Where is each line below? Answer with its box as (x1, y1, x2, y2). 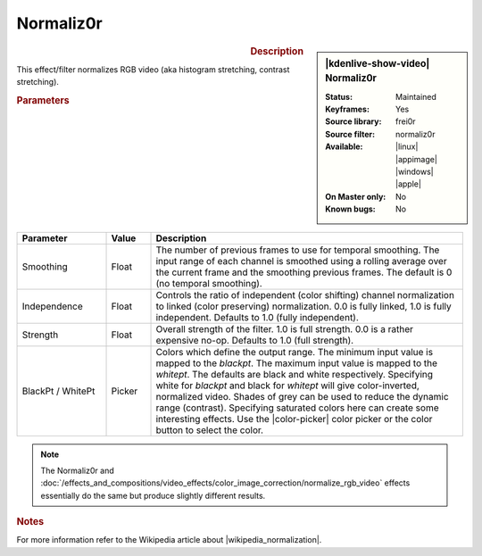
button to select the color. (155, 424, 263, 436)
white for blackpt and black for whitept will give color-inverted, (155, 379, 420, 392)
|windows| (395, 166, 434, 178)
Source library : (325, 116, 382, 127)
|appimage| (395, 154, 437, 164)
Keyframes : (325, 104, 370, 115)
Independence (21, 300, 84, 312)
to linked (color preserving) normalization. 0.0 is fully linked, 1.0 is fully (155, 300, 452, 312)
